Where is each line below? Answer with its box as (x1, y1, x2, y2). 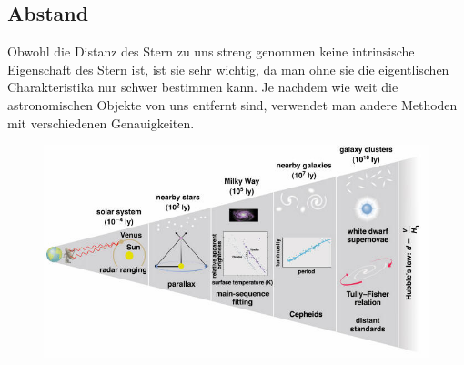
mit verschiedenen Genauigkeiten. (7, 113, 195, 132)
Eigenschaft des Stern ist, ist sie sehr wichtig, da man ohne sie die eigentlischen (7, 59, 449, 78)
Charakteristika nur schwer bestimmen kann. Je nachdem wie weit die (7, 77, 398, 96)
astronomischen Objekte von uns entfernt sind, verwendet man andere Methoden (7, 95, 458, 114)
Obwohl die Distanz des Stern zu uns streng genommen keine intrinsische (7, 42, 415, 61)
